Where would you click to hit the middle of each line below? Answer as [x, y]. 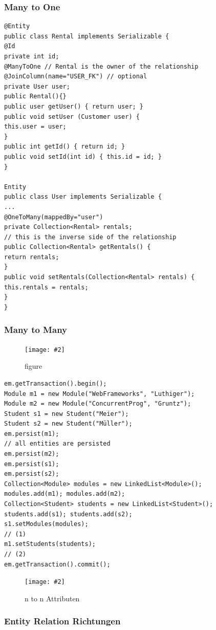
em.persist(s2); [32, 474]
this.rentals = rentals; [46, 287]
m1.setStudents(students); [50, 544]
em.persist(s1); [32, 464]
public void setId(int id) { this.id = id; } [83, 156]
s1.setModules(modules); [46, 524]
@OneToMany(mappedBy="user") [54, 217]
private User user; [37, 86]
